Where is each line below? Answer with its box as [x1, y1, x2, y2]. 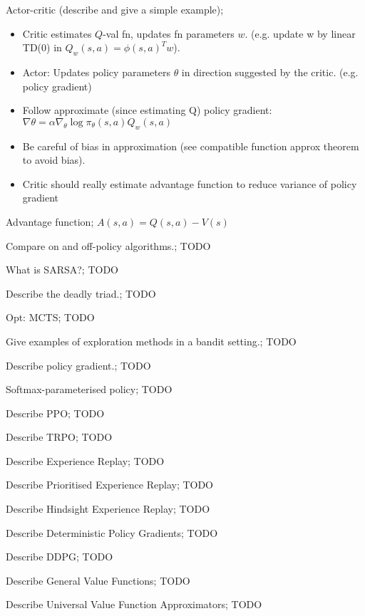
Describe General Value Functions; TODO [6, 573, 190, 588]
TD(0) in [22, 40, 62, 55]
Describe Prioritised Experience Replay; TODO [6, 477, 214, 492]
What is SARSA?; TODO [6, 262, 118, 277]
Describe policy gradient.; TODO [6, 357, 151, 372]
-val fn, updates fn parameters [103, 26, 235, 41]
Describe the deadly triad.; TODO [6, 286, 156, 301]
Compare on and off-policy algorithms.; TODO [6, 238, 211, 253]
